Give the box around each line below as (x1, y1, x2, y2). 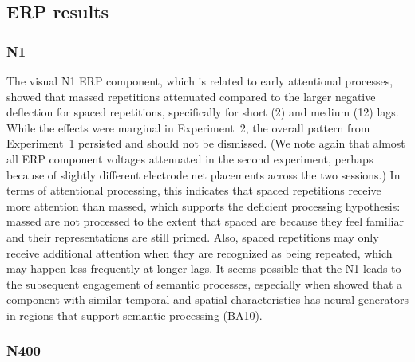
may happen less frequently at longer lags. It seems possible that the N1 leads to (6, 260, 401, 277)
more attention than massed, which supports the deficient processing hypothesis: (6, 197, 401, 214)
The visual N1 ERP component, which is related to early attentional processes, (6, 73, 393, 89)
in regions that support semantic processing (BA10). (6, 306, 263, 323)
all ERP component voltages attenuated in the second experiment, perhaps (6, 150, 373, 167)
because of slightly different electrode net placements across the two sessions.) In (6, 166, 401, 183)
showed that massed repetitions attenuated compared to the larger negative (6, 88, 376, 104)
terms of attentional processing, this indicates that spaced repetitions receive (6, 182, 381, 199)
